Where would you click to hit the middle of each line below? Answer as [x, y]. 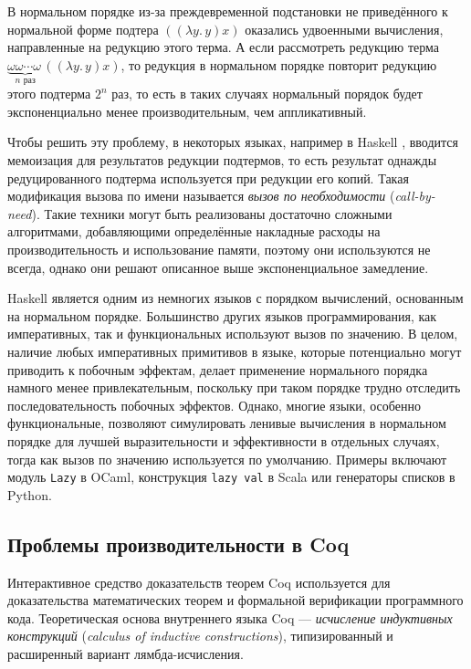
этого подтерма [49, 94]
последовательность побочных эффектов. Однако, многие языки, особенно [214, 405]
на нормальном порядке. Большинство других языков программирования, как [222, 315]
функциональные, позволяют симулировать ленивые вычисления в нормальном [227, 423]
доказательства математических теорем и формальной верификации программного [235, 600]
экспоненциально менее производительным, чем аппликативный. [187, 111]
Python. [30, 494]
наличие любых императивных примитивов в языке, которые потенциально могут [235, 351]
